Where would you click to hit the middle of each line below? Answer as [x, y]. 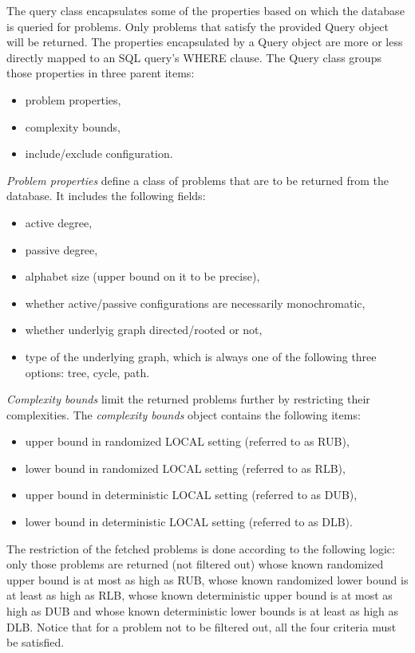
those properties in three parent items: [101, 73]
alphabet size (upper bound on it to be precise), [142, 276]
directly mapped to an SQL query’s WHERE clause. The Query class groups [194, 57]
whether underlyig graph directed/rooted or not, [144, 330]
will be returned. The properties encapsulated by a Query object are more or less [205, 42]
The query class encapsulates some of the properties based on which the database [206, 10]
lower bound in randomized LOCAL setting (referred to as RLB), [185, 468]
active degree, [59, 222]
